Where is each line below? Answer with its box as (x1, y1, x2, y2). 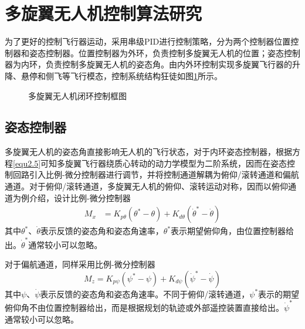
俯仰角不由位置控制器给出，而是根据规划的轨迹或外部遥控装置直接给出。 (5, 301, 284, 314)
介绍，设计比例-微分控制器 (29, 191, 131, 203)
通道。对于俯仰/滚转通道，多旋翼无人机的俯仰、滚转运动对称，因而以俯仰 (5, 180, 288, 192)
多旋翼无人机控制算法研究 (5, 1, 202, 25)
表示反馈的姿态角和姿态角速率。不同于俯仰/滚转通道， (40, 287, 250, 300)
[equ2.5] (13, 157, 41, 169)
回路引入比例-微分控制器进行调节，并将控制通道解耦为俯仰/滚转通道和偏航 (12, 168, 299, 181)
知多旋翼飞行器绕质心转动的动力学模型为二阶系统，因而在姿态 (49, 157, 287, 169)
